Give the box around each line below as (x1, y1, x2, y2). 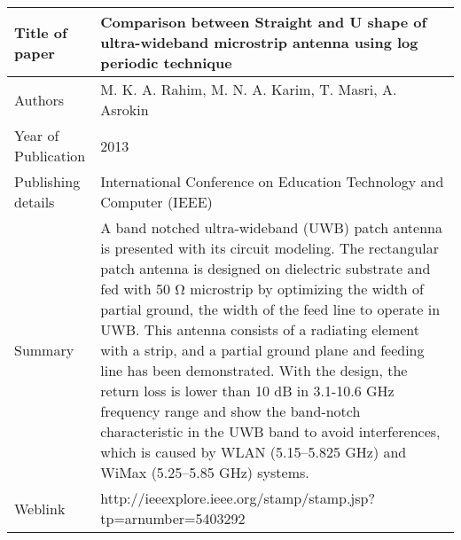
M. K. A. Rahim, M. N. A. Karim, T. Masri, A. (100, 79, 397, 99)
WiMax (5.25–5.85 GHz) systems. (100, 462, 309, 482)
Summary (14, 340, 74, 360)
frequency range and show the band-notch (100, 401, 361, 421)
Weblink (14, 497, 66, 519)
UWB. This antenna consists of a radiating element (100, 319, 420, 340)
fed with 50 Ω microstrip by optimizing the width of (100, 278, 424, 299)
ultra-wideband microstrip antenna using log (100, 32, 418, 52)
